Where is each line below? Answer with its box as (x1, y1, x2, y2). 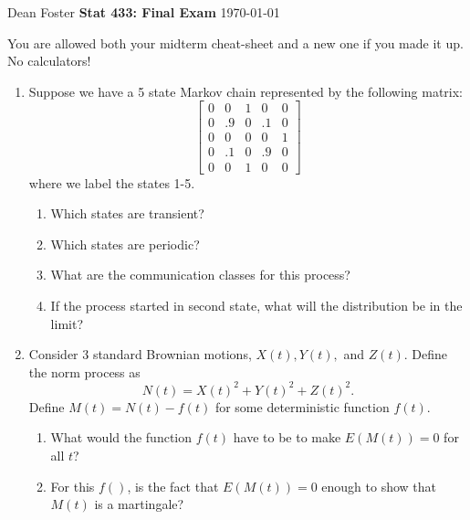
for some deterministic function (214, 397, 390, 416)
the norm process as (28, 362, 141, 381)
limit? (50, 313, 83, 333)
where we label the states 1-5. (28, 173, 195, 192)
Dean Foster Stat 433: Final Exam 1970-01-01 (7, 3, 280, 21)
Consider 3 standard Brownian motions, (28, 345, 252, 364)
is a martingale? (94, 494, 184, 514)
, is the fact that (127, 476, 219, 495)
